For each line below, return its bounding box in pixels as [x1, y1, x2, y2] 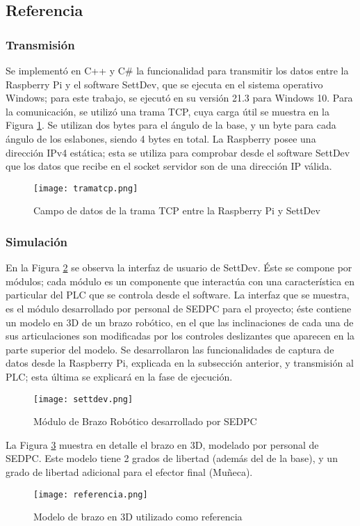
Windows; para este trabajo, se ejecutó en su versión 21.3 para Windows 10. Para [6, 90, 353, 105]
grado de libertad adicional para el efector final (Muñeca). [6, 465, 253, 479]
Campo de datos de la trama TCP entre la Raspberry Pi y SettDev [33, 203, 320, 218]
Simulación [6, 232, 68, 250]
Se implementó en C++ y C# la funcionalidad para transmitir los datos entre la [6, 63, 349, 77]
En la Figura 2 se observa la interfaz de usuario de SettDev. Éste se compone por [6, 260, 352, 275]
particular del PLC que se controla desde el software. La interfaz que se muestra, [6, 287, 350, 302]
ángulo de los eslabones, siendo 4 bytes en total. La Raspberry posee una [6, 131, 316, 145]
